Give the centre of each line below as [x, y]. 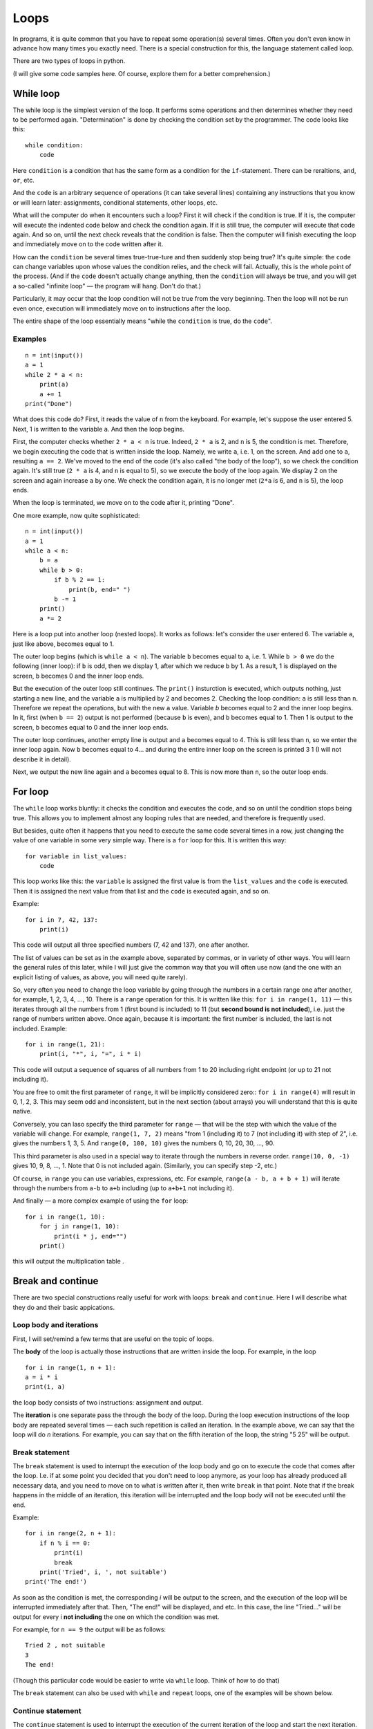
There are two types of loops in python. [69, 61]
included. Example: [40, 1028]
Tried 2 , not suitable [65, 1645]
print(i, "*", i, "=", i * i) [90, 1054]
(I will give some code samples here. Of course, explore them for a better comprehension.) [142, 73]
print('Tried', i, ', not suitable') [103, 1572]
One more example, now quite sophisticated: [76, 515]
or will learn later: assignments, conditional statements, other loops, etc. [115, 202]
